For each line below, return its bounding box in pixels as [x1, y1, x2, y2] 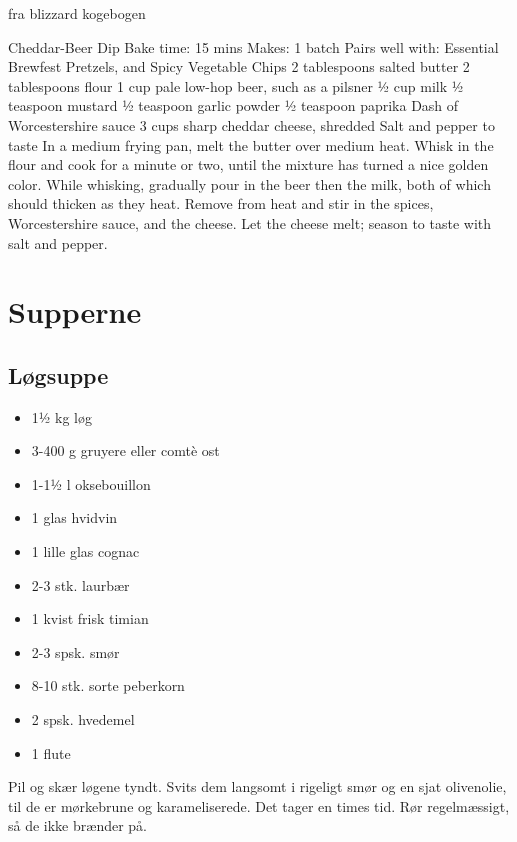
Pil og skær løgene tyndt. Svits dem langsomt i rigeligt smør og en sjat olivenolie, [8, 776, 507, 797]
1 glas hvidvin [31, 507, 118, 528]
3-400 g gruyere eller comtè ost [31, 440, 220, 461]
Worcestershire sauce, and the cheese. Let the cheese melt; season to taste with [8, 212, 492, 233]
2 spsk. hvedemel [31, 709, 135, 730]
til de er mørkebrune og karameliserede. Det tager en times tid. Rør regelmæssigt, [8, 795, 510, 816]
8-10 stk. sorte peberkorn [31, 675, 185, 696]
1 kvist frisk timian [31, 608, 149, 629]
